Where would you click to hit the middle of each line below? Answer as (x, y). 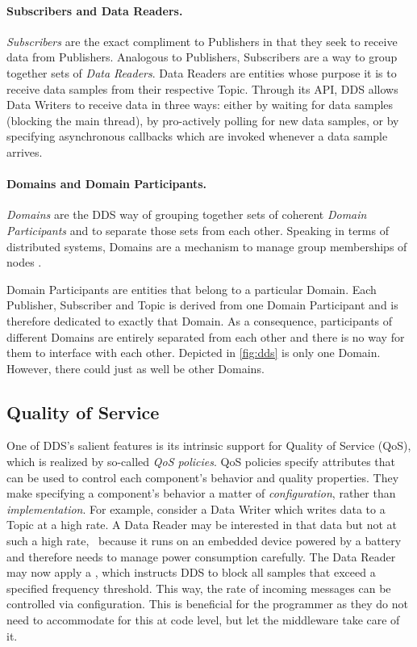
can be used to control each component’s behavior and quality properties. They (203, 477)
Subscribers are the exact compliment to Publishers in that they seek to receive (202, 41)
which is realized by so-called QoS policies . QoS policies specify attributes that (201, 462)
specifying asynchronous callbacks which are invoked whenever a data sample (197, 136)
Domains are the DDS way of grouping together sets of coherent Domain (187, 214)
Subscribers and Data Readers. (95, 10)
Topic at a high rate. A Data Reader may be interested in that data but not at (202, 525)
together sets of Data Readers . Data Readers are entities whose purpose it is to (202, 72)
